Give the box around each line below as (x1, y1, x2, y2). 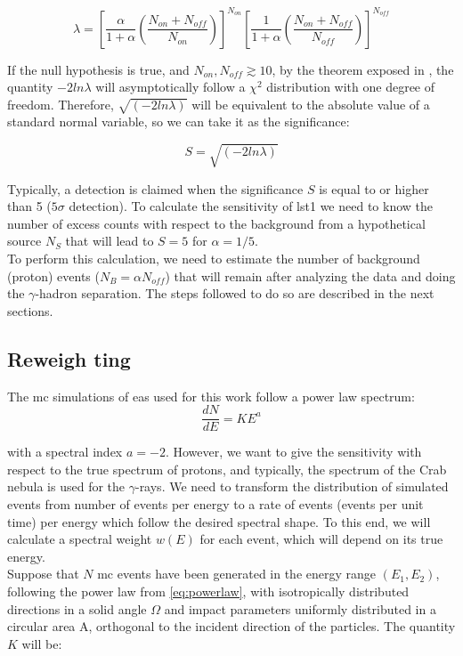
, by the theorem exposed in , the (272, 60, 454, 78)
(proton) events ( (7, 266, 100, 285)
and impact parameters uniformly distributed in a (164, 599, 436, 618)
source (7, 231, 42, 250)
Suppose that (7, 564, 79, 583)
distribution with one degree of (266, 77, 435, 96)
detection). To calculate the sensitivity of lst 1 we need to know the (69, 197, 433, 215)
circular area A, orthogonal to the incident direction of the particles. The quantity (7, 617, 456, 636)
